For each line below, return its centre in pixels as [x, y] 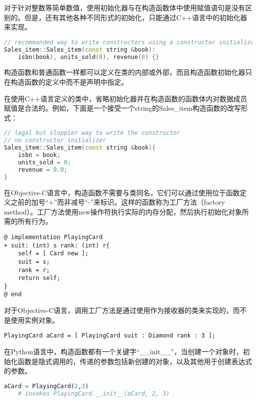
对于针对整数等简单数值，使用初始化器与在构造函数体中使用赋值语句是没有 [125, 7]
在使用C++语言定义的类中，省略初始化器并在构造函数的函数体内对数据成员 [126, 98]
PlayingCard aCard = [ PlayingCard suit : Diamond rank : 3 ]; [110, 336]
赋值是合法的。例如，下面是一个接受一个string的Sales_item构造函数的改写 [123, 108]
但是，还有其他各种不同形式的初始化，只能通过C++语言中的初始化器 [136, 17]
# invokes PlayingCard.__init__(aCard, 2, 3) [94, 393]
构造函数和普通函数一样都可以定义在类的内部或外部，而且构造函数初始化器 [125, 72]
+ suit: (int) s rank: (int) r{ [57, 245]
